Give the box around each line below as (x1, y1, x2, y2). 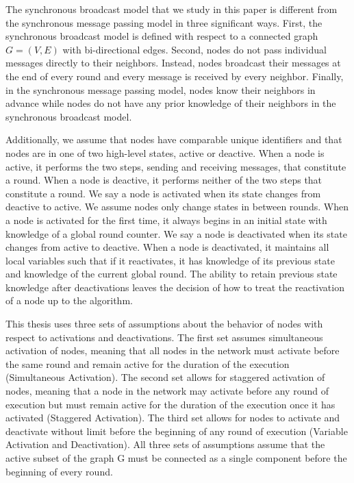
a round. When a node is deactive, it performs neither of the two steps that (5, 173, 323, 187)
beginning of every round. (5, 464, 113, 478)
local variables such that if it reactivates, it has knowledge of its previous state (5, 253, 335, 267)
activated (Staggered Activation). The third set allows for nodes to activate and (5, 410, 340, 425)
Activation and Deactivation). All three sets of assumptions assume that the (5, 437, 325, 451)
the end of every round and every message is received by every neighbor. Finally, (5, 69, 344, 83)
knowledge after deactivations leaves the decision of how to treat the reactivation (5, 280, 344, 294)
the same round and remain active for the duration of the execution (5, 356, 290, 371)
